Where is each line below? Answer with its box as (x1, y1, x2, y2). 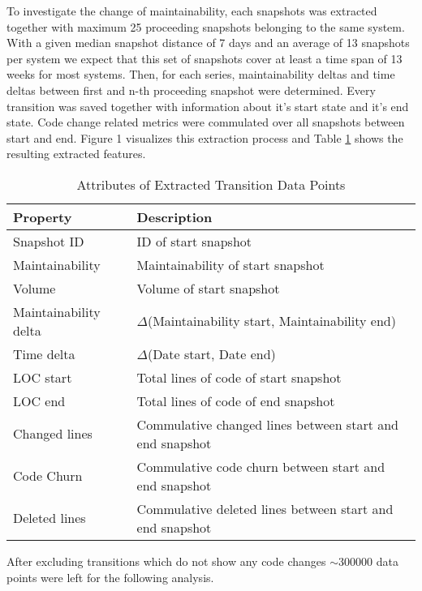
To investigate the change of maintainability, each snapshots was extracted (6, 2, 377, 19)
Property (13, 207, 72, 226)
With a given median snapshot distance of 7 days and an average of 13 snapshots (6, 34, 410, 51)
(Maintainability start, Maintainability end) (147, 311, 396, 331)
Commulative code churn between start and (136, 456, 385, 476)
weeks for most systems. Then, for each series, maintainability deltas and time (6, 66, 395, 83)
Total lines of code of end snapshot (136, 391, 335, 410)
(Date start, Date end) (147, 344, 276, 363)
